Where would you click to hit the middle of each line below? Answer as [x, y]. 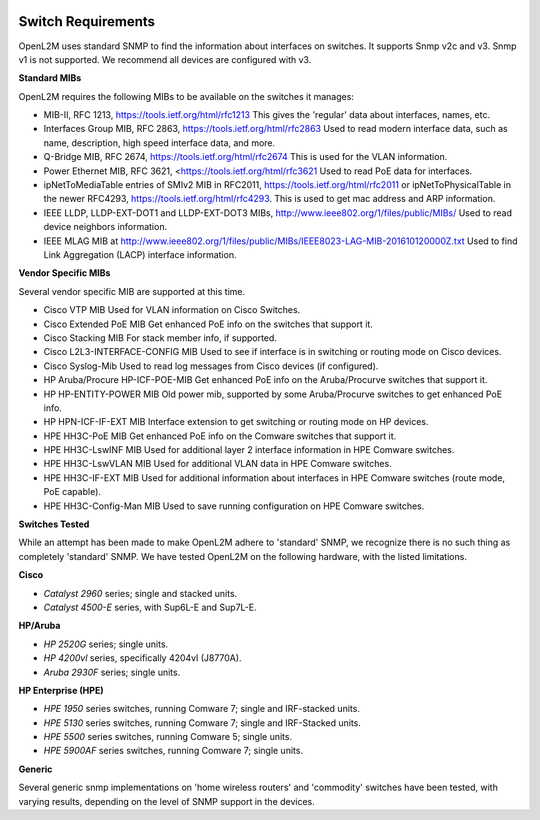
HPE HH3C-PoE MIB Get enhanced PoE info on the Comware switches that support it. [220, 436]
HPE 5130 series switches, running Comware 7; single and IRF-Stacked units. [202, 722]
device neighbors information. [105, 227]
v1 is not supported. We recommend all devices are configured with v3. [165, 59]
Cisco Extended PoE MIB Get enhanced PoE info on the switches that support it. [208, 324]
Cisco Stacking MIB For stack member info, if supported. [160, 337]
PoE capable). [72, 492]
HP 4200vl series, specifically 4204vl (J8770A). [142, 658]
